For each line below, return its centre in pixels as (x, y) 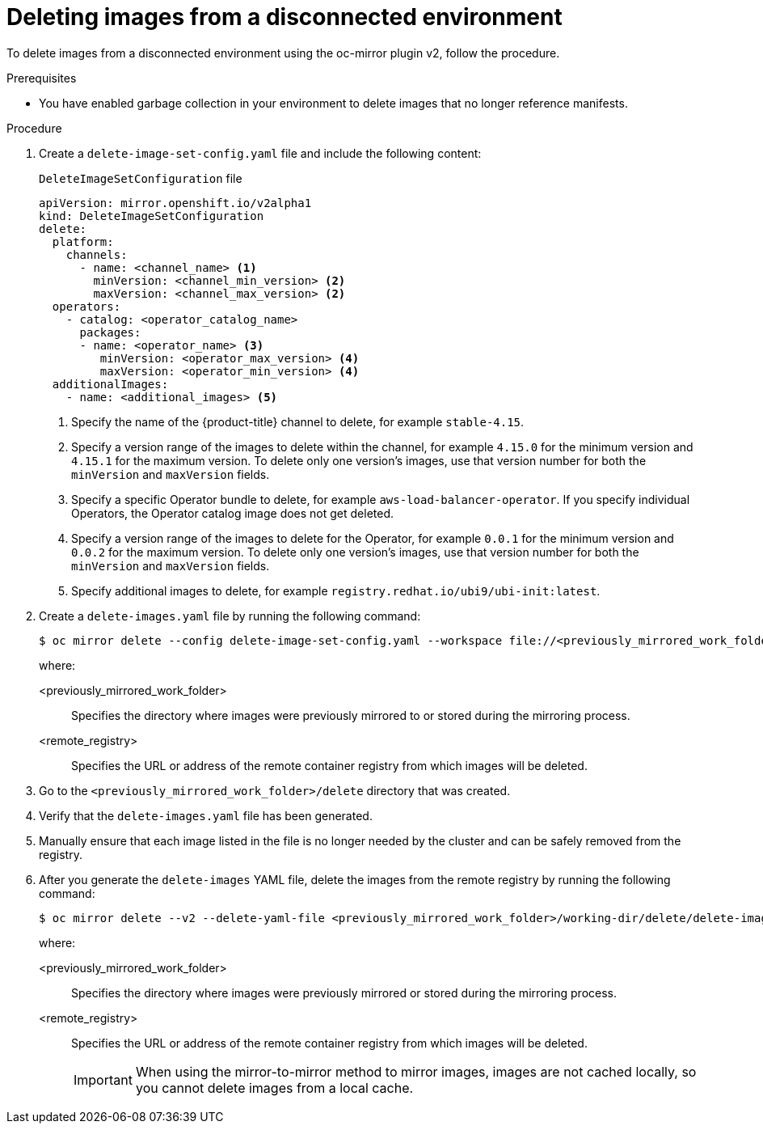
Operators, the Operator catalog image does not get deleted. (233, 513)
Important (103, 1079)
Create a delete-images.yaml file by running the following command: (230, 616)
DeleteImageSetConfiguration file (141, 178)
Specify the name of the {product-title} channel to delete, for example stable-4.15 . (298, 421)
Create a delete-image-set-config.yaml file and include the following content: (260, 153)
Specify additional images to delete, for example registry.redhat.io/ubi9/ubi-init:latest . (336, 590)
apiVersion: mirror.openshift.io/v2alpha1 (175, 203)
